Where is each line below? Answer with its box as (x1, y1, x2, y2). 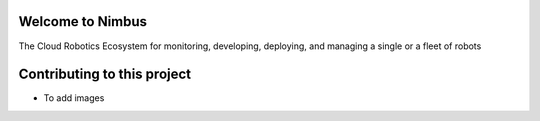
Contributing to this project (18, 66, 192, 83)
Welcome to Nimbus (18, 13, 148, 30)
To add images (43, 92, 105, 104)
